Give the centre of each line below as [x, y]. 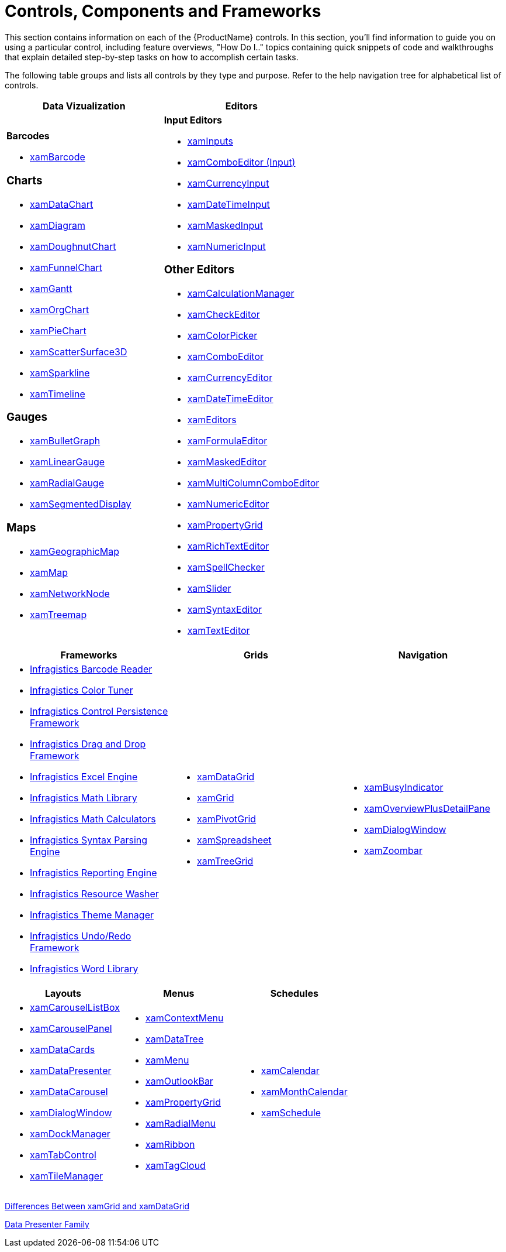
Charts [25, 181]
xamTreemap [58, 614]
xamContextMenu [184, 1018]
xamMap [49, 572]
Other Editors [199, 270]
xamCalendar [290, 1071]
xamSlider [209, 589]
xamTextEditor [219, 631]
